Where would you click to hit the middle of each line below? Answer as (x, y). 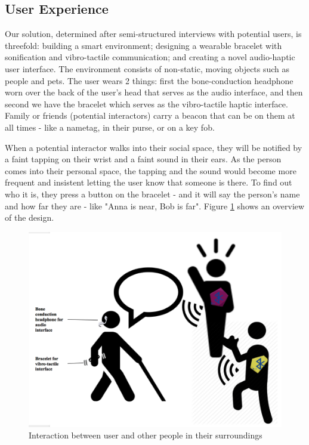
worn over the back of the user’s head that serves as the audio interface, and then (154, 92)
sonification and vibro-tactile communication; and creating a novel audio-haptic (150, 57)
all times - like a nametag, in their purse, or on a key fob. (110, 127)
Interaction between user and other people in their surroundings (146, 435)
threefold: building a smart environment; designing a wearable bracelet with (143, 45)
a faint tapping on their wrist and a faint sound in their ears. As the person (143, 159)
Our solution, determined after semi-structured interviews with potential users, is (153, 34)
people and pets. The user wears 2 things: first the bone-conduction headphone (149, 80)
